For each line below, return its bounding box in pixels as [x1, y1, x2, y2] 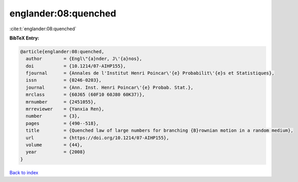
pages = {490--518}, [26, 120, 100, 126]
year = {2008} [26, 149, 86, 155]
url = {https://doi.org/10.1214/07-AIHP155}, [26, 135, 169, 140]
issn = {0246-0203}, [26, 77, 102, 83]
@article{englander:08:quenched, [20, 49, 105, 54]
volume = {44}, [26, 142, 83, 148]
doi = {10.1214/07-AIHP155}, [26, 63, 126, 69]
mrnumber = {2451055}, [26, 99, 96, 105]
